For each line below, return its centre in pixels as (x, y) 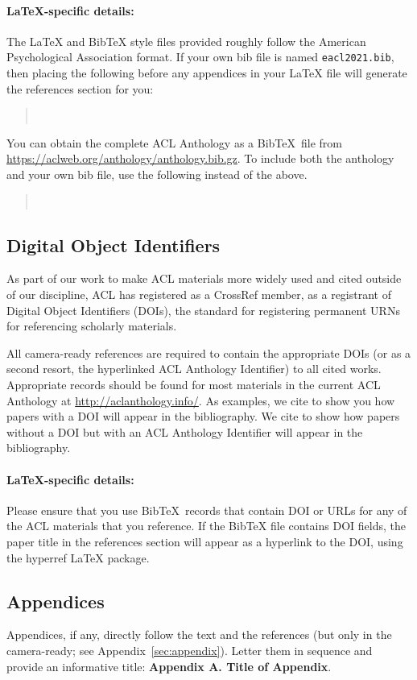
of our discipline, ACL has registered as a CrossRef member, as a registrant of (199, 294)
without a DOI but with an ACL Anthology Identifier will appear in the (185, 431)
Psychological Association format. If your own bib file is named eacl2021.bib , (200, 57)
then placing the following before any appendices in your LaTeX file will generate (207, 73)
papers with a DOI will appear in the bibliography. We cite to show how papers (203, 416)
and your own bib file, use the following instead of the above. (157, 174)
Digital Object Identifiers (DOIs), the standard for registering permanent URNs (203, 310)
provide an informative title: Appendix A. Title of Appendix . (169, 666)
